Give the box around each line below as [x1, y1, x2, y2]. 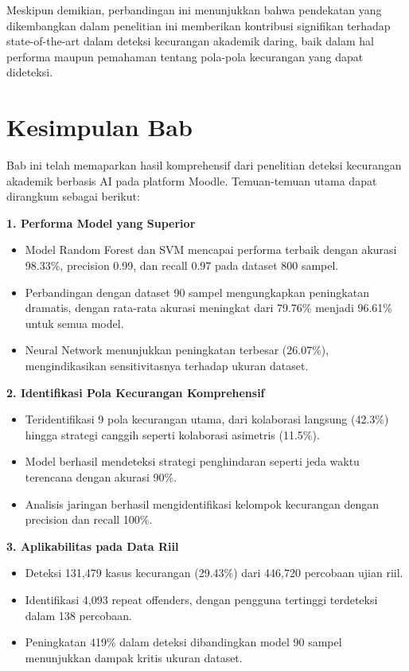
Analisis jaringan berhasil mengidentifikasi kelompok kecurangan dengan [25, 495, 380, 512]
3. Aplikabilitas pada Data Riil [6, 537, 179, 554]
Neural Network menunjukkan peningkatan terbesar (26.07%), [25, 341, 329, 358]
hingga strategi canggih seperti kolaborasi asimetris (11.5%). [25, 426, 320, 443]
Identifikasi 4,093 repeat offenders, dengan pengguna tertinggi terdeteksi [25, 591, 378, 607]
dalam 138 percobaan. [25, 607, 133, 623]
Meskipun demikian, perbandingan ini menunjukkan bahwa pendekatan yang [6, 2, 382, 18]
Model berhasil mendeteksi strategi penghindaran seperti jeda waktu [25, 453, 360, 470]
